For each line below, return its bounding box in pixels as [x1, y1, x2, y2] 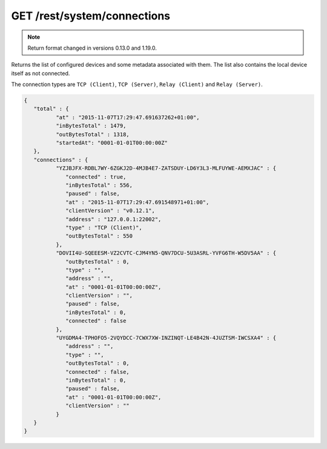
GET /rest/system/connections [11, 9, 171, 22]
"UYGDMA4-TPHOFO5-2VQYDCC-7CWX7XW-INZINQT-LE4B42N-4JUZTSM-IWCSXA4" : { [55, 334, 277, 342]
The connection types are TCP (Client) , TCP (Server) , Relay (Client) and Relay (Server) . [11, 81, 263, 88]
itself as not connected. [11, 70, 70, 77]
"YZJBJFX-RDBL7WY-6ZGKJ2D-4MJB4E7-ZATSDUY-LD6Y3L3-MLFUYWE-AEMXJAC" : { [55, 165, 277, 172]
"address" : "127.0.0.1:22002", [65, 216, 162, 222]
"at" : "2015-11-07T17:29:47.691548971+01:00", [65, 199, 210, 205]
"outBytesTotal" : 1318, [55, 131, 130, 138]
